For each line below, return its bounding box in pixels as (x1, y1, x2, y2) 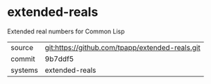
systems (10, 65, 38, 75)
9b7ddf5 (44, 53, 74, 63)
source (10, 42, 33, 52)
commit (10, 53, 35, 63)
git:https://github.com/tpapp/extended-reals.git (44, 42, 201, 52)
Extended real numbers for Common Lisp (7, 27, 125, 35)
